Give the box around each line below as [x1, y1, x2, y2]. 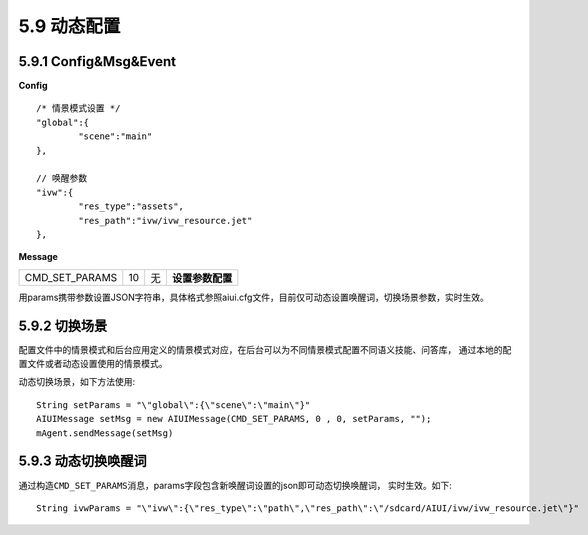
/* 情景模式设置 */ [36, 103, 121, 114]
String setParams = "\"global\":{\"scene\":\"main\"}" [36, 399, 311, 410]
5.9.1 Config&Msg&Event [18, 53, 177, 70]
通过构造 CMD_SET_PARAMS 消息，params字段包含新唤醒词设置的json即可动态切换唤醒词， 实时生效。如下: [18, 479, 452, 491]
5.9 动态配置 [18, 15, 121, 37]
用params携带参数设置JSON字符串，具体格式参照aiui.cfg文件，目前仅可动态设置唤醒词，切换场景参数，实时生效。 [18, 291, 489, 303]
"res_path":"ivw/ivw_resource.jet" [78, 215, 253, 226]
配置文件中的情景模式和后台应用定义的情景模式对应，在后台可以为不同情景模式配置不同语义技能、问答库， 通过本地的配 [18, 343, 512, 355]
